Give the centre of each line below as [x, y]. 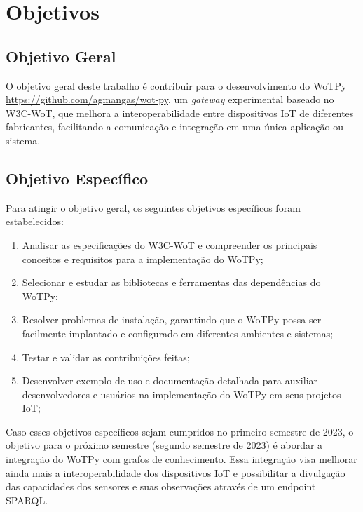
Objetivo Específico [77, 178]
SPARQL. [27, 500]
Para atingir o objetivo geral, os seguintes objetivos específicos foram [153, 207]
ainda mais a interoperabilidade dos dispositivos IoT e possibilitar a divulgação [176, 472]
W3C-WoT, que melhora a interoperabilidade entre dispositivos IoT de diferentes [180, 113]
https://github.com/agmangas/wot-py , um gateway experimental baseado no [170, 99]
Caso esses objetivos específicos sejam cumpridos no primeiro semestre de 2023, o [180, 431]
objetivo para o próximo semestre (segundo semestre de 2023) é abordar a [164, 445]
